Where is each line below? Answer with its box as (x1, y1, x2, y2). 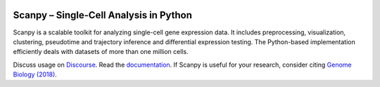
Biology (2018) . (13, 70, 58, 79)
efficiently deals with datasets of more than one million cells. (13, 48, 189, 56)
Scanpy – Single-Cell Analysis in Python (13, 9, 193, 21)
